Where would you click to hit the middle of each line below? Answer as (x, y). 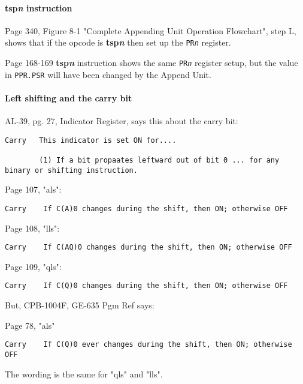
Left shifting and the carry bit (69, 97)
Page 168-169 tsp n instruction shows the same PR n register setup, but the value (151, 63)
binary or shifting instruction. (71, 170)
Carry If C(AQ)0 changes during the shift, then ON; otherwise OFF (149, 247)
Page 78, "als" (30, 325)
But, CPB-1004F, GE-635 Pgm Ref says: (80, 305)
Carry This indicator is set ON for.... (91, 140)
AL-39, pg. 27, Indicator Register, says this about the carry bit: (122, 121)
